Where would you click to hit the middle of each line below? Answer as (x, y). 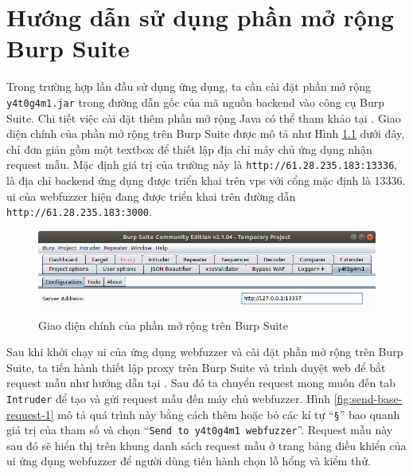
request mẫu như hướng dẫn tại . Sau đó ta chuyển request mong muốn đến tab (201, 383)
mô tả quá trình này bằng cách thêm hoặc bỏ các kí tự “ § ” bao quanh (229, 414)
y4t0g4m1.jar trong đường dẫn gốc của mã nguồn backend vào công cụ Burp (196, 102)
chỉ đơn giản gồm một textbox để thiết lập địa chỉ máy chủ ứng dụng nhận (189, 149)
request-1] (30, 414)
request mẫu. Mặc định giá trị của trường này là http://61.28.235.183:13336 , (202, 165)
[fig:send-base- (368, 398)
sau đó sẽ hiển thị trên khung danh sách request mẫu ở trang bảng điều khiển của (206, 445)
